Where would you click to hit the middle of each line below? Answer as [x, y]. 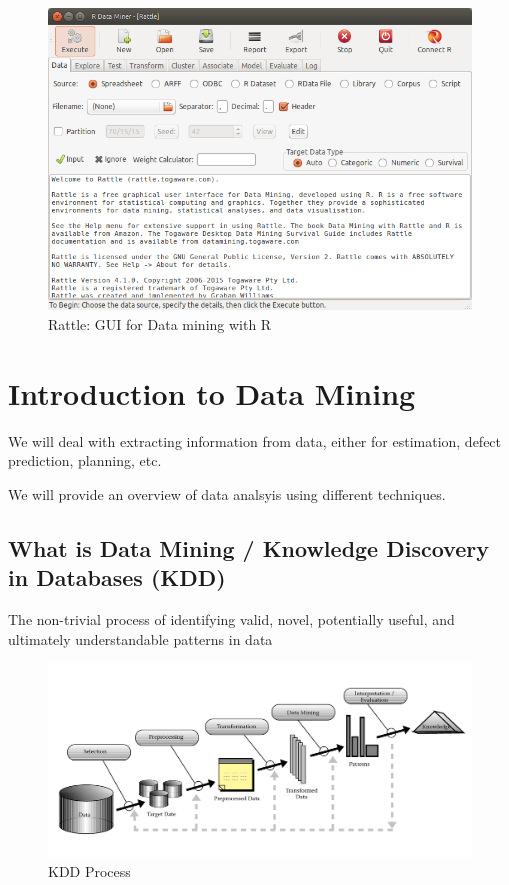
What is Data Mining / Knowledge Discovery [248, 547]
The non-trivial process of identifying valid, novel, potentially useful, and [231, 619]
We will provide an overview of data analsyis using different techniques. [227, 493]
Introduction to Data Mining [212, 392]
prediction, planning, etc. [85, 460]
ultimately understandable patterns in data [140, 638]
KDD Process [89, 871]
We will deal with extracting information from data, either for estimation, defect [255, 440]
